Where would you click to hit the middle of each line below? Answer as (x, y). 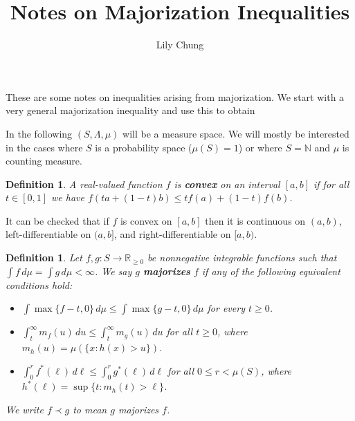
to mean (90, 410)
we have (68, 197)
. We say (113, 271)
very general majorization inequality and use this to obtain (130, 110)
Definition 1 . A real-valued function (84, 184)
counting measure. (44, 161)
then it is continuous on (255, 220)
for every (226, 308)
